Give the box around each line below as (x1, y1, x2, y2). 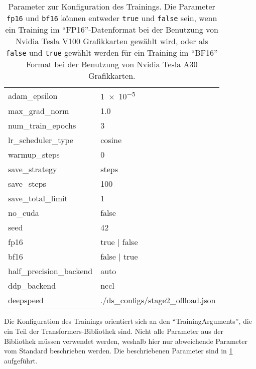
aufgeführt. (4, 355, 38, 365)
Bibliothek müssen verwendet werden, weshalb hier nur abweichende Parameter (4, 335, 247, 346)
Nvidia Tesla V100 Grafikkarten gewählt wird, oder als (15, 35, 208, 47)
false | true (100, 251, 138, 263)
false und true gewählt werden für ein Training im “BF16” (6, 47, 218, 58)
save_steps (8, 178, 46, 190)
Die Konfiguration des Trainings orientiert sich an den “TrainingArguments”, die (4, 316, 252, 326)
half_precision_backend (8, 265, 93, 277)
